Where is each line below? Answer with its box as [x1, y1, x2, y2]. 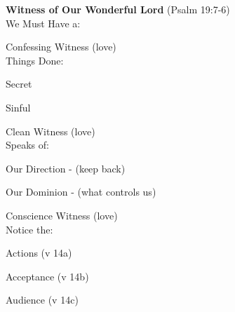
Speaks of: [6, 137, 49, 152]
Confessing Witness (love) [6, 39, 116, 54]
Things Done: [6, 53, 64, 67]
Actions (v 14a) [6, 245, 72, 260]
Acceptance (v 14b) [6, 269, 89, 283]
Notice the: [6, 222, 53, 236]
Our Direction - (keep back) [6, 161, 126, 175]
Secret [6, 76, 32, 91]
